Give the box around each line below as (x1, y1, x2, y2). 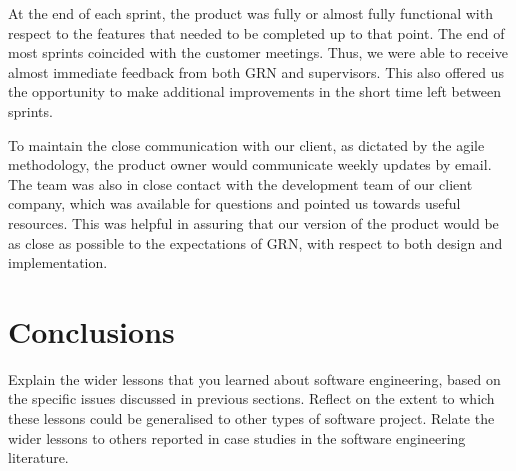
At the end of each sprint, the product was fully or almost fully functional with (8, 3, 493, 23)
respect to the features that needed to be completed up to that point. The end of (8, 22, 505, 43)
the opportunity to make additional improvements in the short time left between (8, 81, 501, 102)
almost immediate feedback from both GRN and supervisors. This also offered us (8, 61, 505, 82)
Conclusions (8, 310, 175, 351)
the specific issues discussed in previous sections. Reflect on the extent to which (8, 388, 495, 409)
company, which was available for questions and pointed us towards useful (8, 193, 461, 214)
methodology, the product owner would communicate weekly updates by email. (8, 154, 492, 175)
